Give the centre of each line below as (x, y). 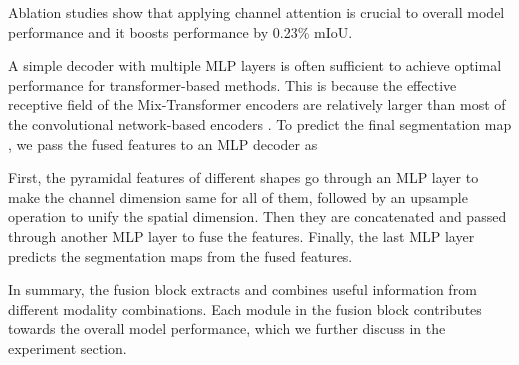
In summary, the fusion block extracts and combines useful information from (242, 289)
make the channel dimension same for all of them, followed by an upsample (238, 196)
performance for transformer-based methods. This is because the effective (232, 84)
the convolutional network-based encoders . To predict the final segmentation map (260, 123)
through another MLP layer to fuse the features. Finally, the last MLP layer (241, 235)
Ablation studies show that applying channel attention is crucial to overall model (256, 12)
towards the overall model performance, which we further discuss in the (227, 328)
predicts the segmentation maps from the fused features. (180, 255)
